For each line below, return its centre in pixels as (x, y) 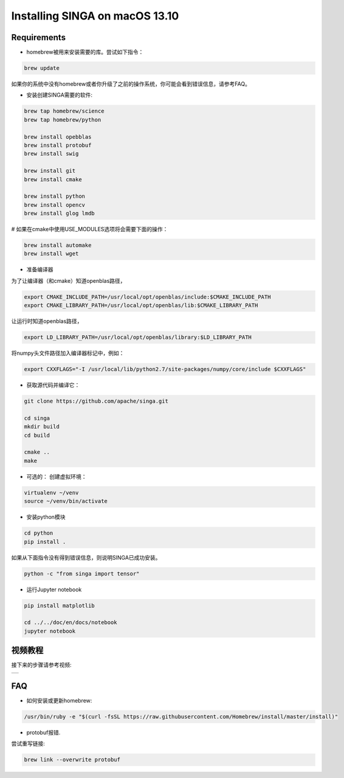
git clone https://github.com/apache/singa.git (96, 401)
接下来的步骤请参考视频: (42, 665)
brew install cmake (53, 179)
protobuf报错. (43, 732)
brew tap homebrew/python (63, 120)
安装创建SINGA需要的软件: (60, 95)
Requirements (39, 37)
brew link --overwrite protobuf (72, 760)
